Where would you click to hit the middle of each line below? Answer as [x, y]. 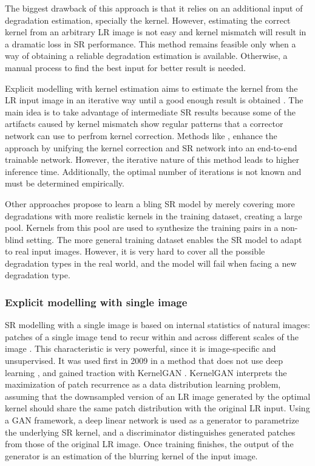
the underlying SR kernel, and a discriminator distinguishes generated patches [150, 432]
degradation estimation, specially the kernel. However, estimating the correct [148, 20]
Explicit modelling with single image [96, 302]
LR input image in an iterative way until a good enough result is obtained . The [154, 100]
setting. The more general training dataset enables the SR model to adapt [164, 239]
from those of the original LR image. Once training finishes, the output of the [149, 444]
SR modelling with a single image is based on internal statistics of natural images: [157, 325]
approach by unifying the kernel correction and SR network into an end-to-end [151, 147]
